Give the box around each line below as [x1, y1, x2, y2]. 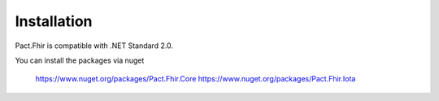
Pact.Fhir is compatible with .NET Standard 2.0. [15, 41, 174, 50]
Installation [15, 12, 93, 30]
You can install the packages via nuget [15, 55, 145, 65]
